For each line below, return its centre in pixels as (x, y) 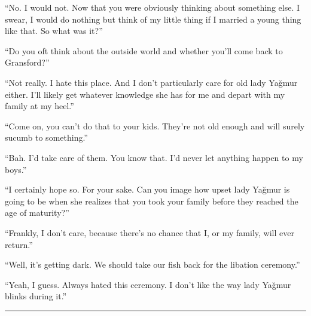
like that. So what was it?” (54, 31)
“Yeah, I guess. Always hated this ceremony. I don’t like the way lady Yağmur (148, 284)
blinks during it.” (36, 296)
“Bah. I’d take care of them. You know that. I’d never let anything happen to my (154, 157)
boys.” (16, 169)
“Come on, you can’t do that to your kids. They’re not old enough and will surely (155, 126)
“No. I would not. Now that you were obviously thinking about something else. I (152, 7)
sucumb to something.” (46, 137)
